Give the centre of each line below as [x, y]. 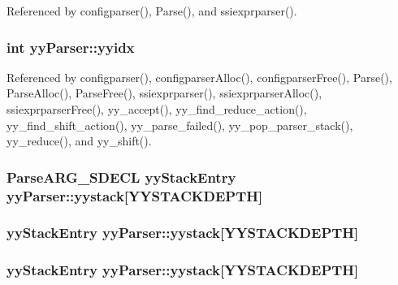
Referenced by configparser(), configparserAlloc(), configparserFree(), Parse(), [199, 77]
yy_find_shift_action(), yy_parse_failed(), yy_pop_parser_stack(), [180, 125]
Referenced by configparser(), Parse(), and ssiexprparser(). [152, 11]
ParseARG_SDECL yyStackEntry [121, 177]
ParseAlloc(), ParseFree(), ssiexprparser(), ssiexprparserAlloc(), [164, 93]
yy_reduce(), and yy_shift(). [79, 141]
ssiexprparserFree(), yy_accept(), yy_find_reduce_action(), [157, 109]
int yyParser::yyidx [71, 47]
